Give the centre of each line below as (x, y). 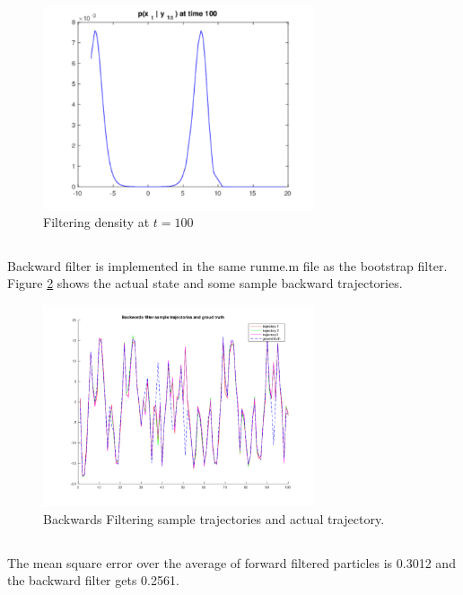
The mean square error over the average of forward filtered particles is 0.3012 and (231, 562)
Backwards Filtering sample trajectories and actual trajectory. (214, 518)
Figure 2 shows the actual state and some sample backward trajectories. (205, 283)
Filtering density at (96, 221)
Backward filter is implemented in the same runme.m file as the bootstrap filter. (227, 265)
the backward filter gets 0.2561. (93, 580)
